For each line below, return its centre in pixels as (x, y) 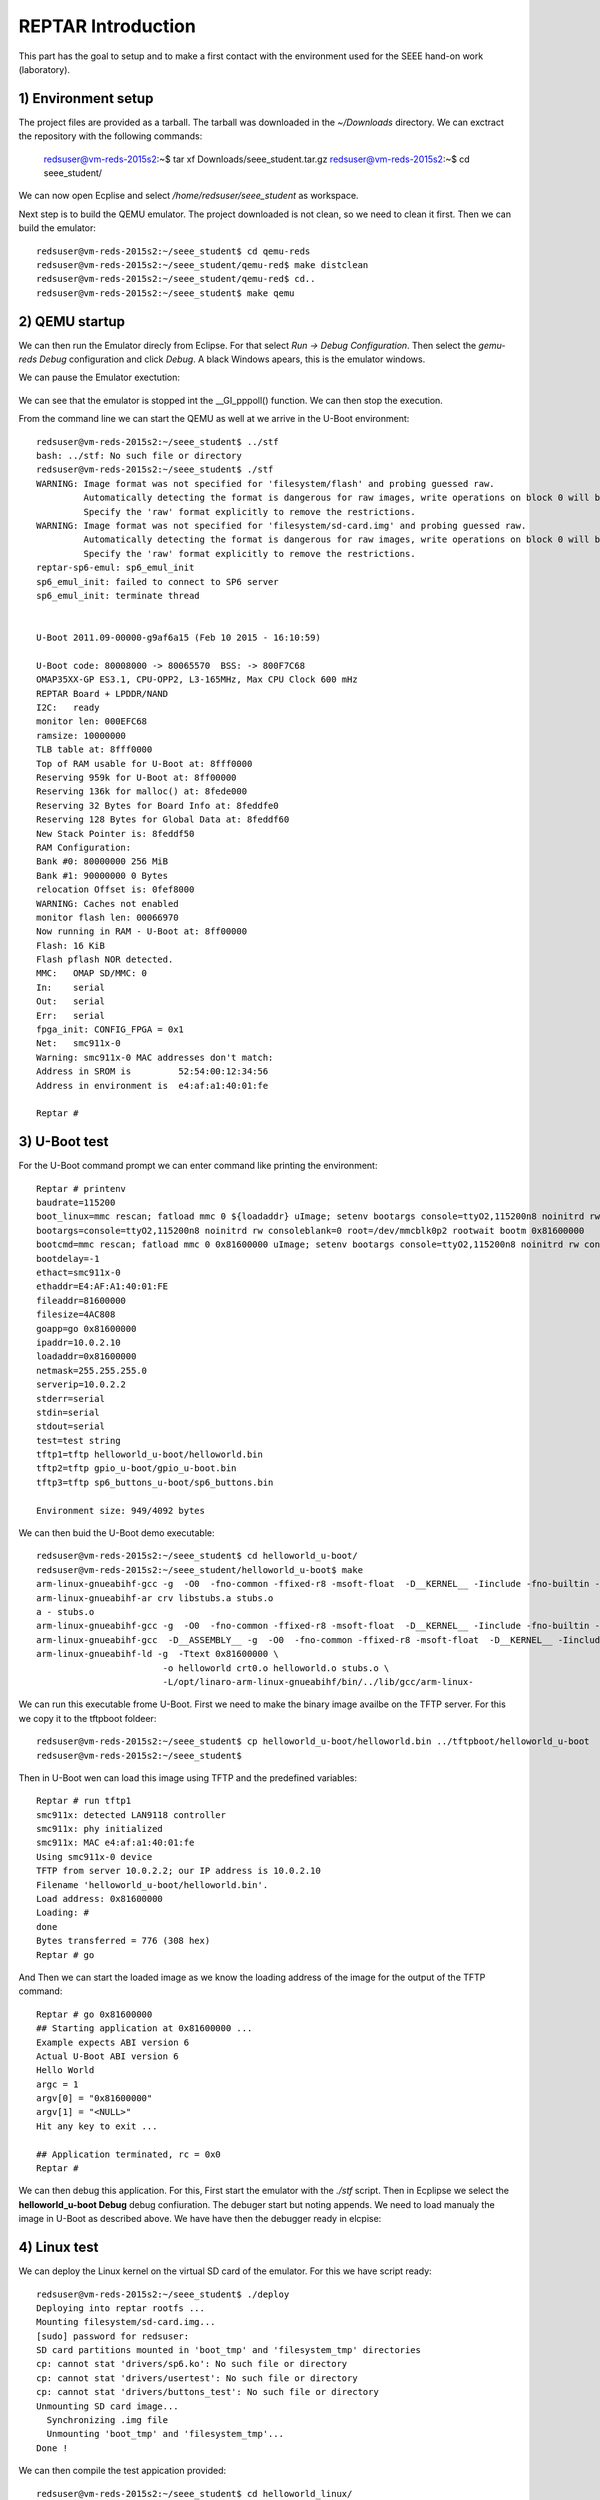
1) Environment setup (86, 98)
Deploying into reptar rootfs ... (120, 2308)
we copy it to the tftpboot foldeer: (87, 1718)
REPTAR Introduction (107, 26)
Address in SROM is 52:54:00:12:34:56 (152, 1071)
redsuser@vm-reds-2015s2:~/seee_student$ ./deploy (163, 2294)
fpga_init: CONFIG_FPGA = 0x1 (110, 1029)
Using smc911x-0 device (94, 1856)
